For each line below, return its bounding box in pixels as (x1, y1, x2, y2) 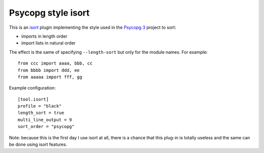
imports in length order (21, 33, 68, 39)
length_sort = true (18, 110, 65, 116)
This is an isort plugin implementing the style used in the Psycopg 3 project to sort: (9, 24, 176, 30)
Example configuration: (9, 85, 56, 91)
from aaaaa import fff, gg (18, 74, 83, 80)
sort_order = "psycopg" (18, 124, 75, 130)
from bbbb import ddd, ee (18, 67, 80, 73)
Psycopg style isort (9, 7, 90, 18)
